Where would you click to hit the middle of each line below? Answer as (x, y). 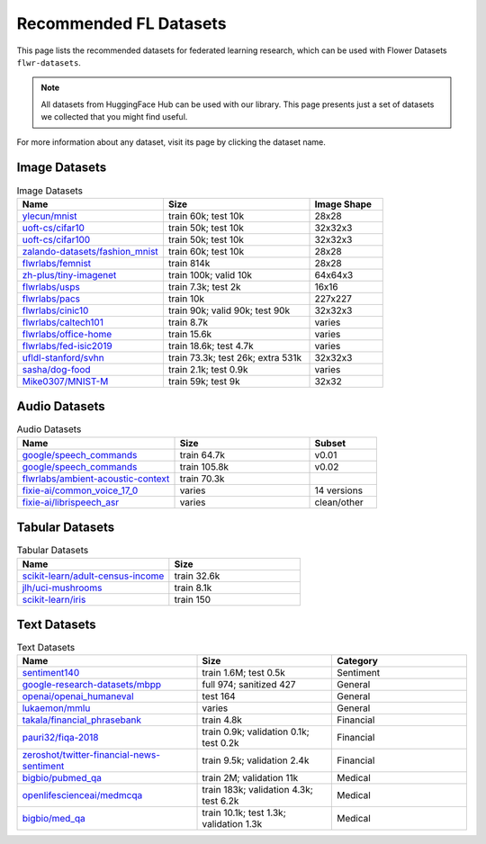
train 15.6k (190, 334)
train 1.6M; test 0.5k (243, 673)
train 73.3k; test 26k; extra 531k (234, 357)
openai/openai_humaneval (78, 696)
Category (357, 661)
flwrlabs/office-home (67, 334)
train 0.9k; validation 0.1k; (256, 732)
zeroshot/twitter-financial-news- (91, 755)
